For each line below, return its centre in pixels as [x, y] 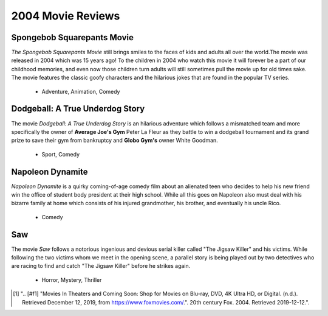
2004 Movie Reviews [66, 16]
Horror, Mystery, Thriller [72, 279]
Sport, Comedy [61, 154]
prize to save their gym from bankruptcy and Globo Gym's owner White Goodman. [114, 141]
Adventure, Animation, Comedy [81, 91]
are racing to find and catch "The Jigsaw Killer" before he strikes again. [101, 266]
